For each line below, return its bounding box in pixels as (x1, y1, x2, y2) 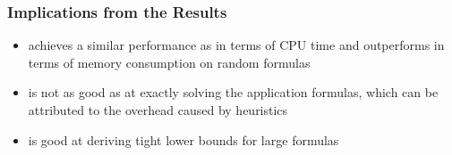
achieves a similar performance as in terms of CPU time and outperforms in (28, 36, 445, 54)
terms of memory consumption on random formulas (28, 53, 311, 71)
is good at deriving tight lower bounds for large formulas (28, 130, 339, 149)
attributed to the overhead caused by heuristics (28, 101, 288, 118)
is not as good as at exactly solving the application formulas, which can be (28, 83, 439, 102)
